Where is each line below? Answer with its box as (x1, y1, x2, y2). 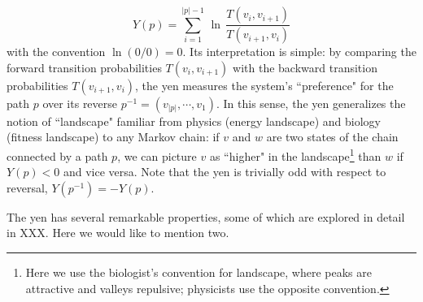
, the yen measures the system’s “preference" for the (135, 76, 394, 93)
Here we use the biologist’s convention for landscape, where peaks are (25, 264, 372, 281)
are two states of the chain (266, 128, 399, 145)
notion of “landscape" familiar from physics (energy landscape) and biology (7, 112, 381, 129)
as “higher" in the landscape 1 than (209, 145, 382, 164)
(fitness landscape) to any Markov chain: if (7, 128, 220, 145)
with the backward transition (233, 58, 377, 75)
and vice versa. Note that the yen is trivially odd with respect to (63, 163, 386, 180)
